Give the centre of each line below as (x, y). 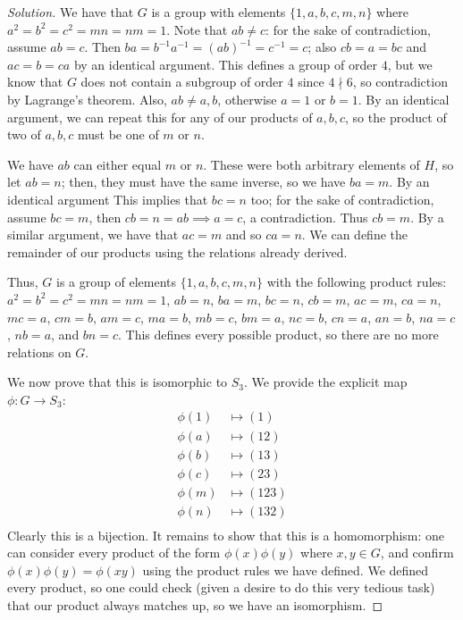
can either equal (118, 164)
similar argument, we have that (93, 235)
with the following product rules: (357, 282)
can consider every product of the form (114, 553)
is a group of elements (116, 282)
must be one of (118, 134)
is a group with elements (219, 12)
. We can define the (354, 235)
